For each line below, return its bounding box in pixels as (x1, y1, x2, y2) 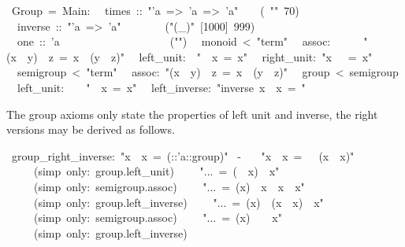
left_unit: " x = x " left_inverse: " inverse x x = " (17, 79, 306, 95)
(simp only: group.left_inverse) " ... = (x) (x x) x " (33, 194, 324, 210)
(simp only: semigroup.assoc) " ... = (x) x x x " (33, 178, 305, 194)
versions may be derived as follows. (6, 121, 175, 138)
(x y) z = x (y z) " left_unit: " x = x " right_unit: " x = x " (6, 48, 373, 65)
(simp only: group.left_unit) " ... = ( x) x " (33, 163, 280, 179)
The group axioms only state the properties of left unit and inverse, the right (6, 105, 378, 122)
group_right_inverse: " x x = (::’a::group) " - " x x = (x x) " (11, 147, 355, 164)
